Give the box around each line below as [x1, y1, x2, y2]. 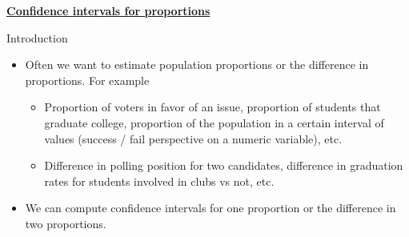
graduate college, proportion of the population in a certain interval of [44, 114, 384, 131]
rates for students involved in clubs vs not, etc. [44, 172, 275, 189]
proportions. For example [25, 71, 150, 88]
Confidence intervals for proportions [6, 2, 211, 18]
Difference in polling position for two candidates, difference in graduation [44, 157, 403, 174]
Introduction [6, 29, 68, 46]
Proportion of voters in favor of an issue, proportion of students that [44, 98, 381, 115]
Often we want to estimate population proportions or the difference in [25, 56, 369, 73]
